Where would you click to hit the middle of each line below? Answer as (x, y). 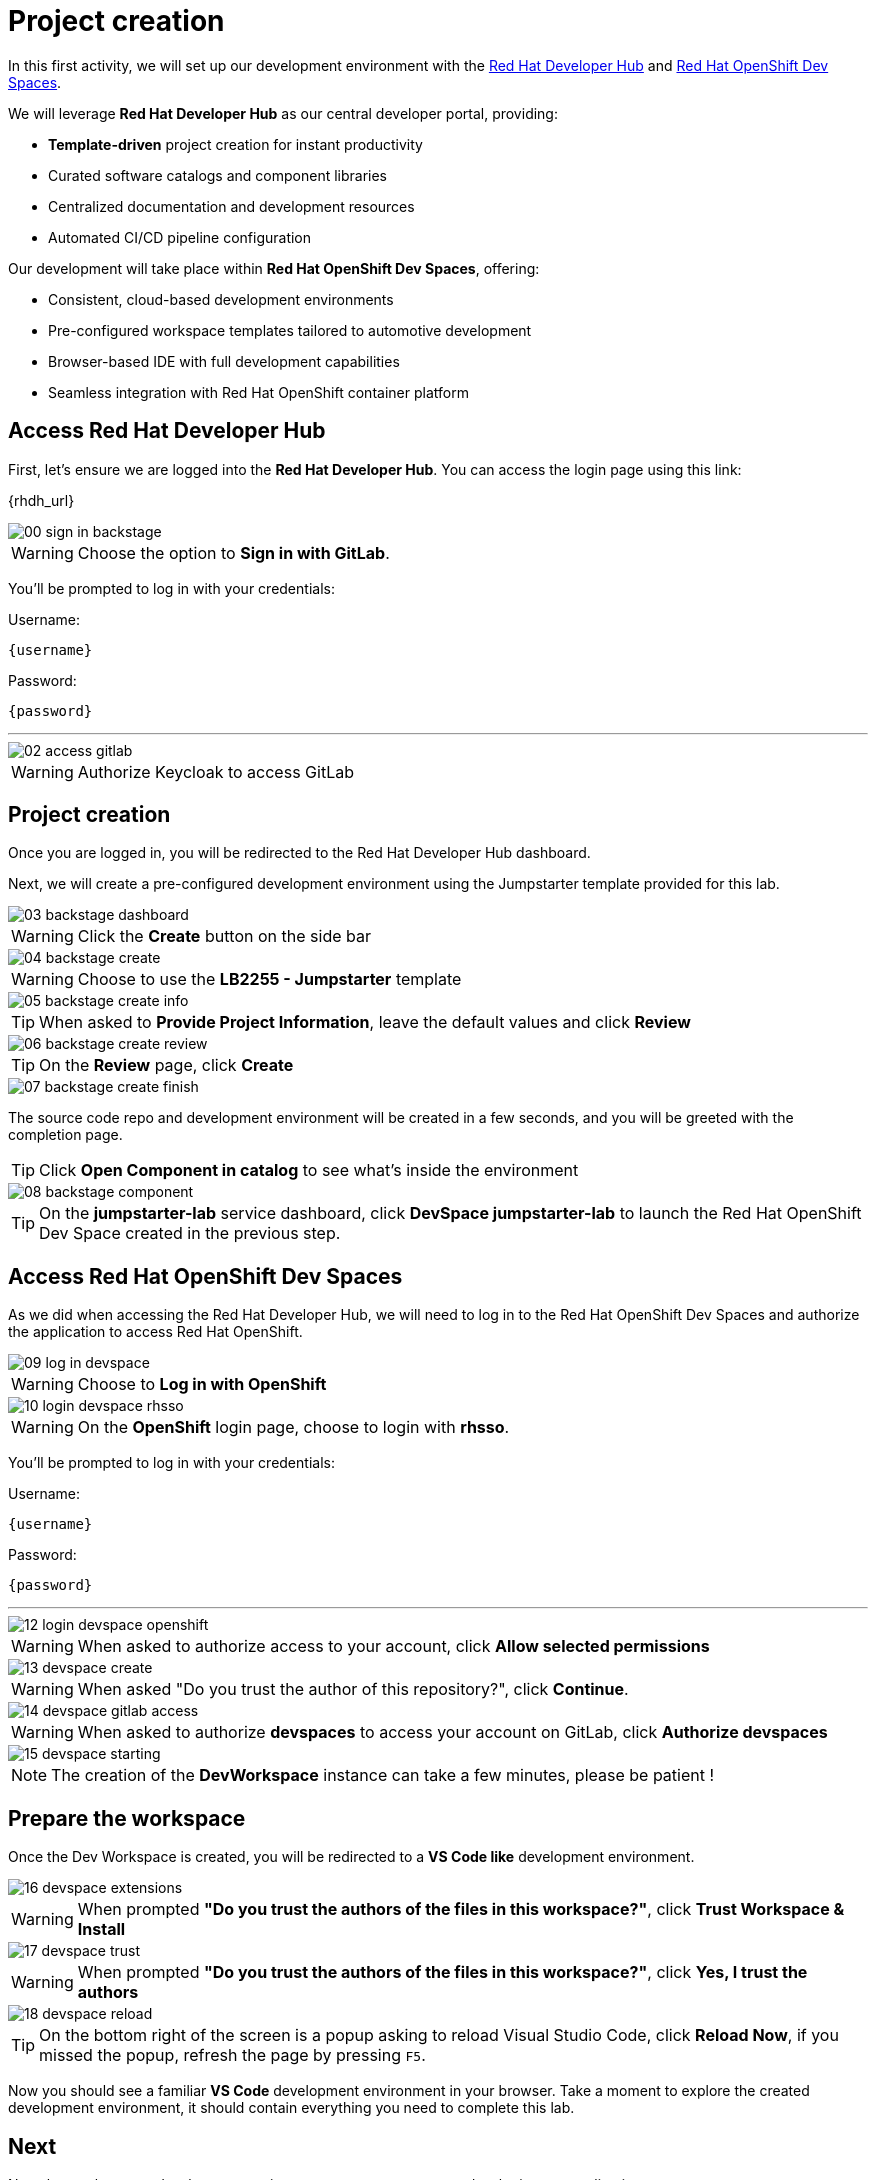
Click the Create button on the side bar (224, 936)
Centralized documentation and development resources (231, 206)
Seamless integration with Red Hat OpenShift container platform (258, 392)
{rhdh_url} (41, 500)
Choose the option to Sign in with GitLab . (233, 552)
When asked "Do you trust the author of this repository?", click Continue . (353, 1689)
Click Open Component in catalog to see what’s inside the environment (309, 1170)
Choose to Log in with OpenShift (202, 1384)
